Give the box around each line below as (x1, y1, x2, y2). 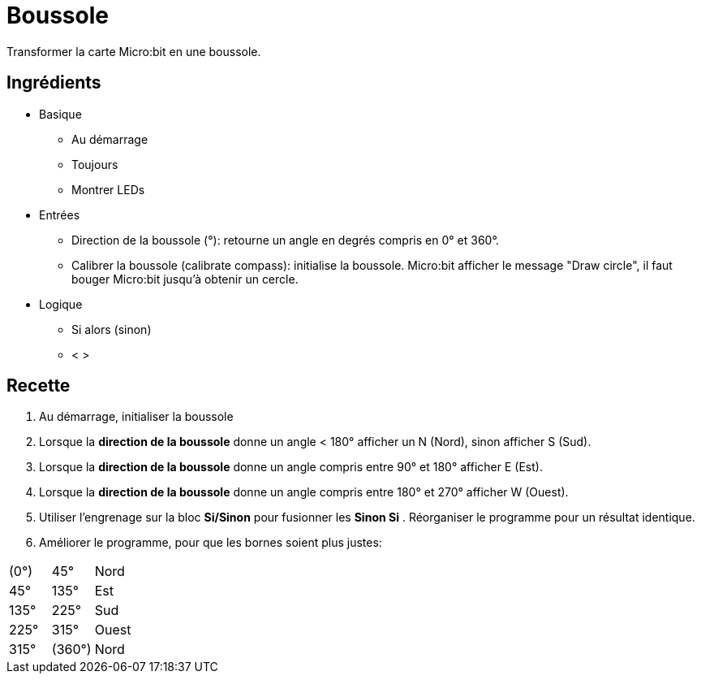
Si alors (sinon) (71, 322, 152, 336)
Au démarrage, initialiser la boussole (39, 409, 234, 424)
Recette (6, 375, 71, 396)
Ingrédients (6, 72, 101, 93)
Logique (39, 297, 83, 311)
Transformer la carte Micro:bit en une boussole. (6, 44, 261, 58)
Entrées (39, 207, 80, 222)
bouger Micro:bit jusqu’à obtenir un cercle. (71, 271, 299, 286)
